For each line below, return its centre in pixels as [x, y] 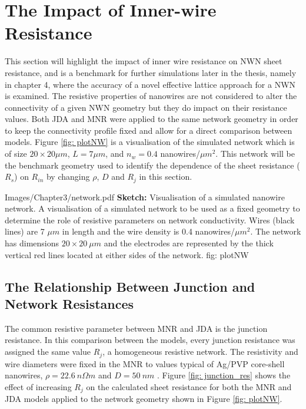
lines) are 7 [25, 231]
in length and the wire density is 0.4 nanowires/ [148, 231]
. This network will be [255, 154]
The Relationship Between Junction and [130, 286]
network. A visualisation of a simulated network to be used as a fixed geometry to [152, 208]
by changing [68, 177]
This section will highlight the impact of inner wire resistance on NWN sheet [144, 61]
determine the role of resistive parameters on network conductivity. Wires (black [150, 220]
